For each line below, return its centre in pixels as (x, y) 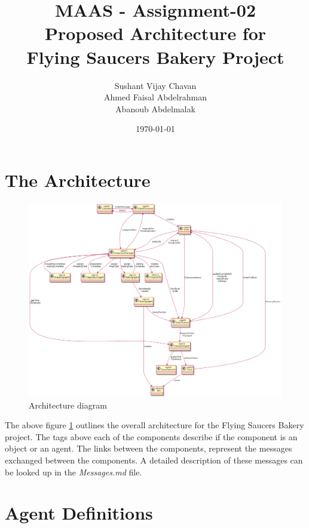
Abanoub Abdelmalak (155, 108)
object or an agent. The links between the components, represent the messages (149, 448)
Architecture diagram (68, 405)
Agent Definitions (79, 513)
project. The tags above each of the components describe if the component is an (151, 436)
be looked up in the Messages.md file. (74, 472)
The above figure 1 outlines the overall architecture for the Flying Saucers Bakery (154, 425)
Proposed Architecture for (155, 33)
